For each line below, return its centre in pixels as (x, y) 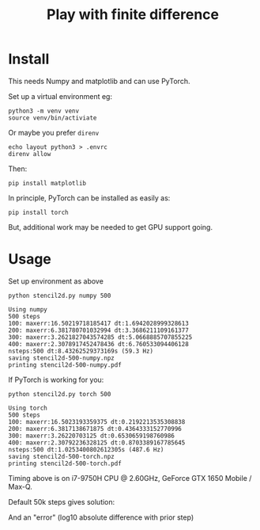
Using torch (28, 408)
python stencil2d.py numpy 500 (60, 296)
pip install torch (38, 212)
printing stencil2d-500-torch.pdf (65, 463)
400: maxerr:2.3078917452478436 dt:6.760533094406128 (99, 344)
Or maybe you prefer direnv (54, 132)
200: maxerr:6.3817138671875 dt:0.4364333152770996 (95, 429)
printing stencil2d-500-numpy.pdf (65, 365)
